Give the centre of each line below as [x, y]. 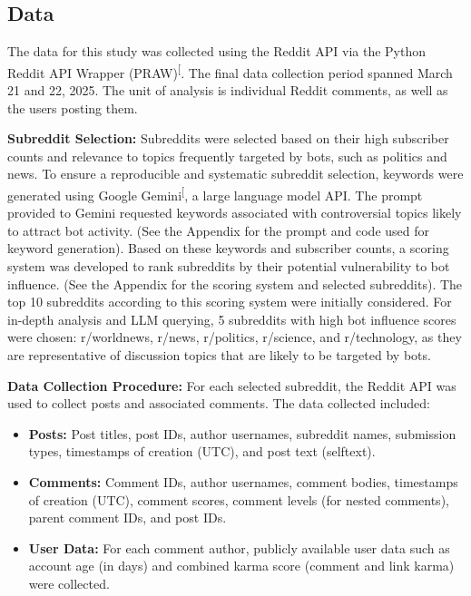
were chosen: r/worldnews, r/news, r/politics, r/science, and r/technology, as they [235, 337]
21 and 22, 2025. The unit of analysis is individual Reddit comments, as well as [228, 90]
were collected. [69, 583]
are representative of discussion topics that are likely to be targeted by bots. [219, 355]
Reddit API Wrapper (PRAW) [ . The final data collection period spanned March [230, 71]
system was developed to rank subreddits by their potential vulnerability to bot [229, 266]
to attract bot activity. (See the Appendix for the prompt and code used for [218, 230]
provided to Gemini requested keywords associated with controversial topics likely [235, 213]
